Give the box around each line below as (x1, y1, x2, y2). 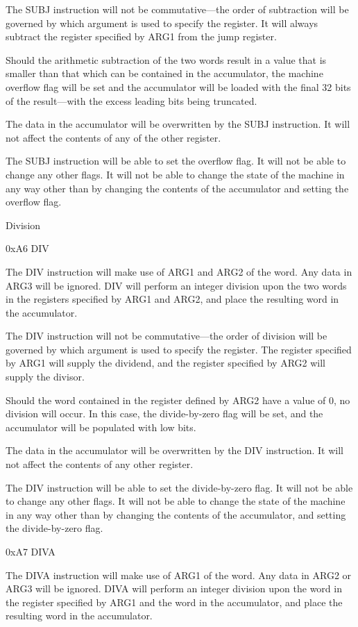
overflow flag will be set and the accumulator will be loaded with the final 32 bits (6, 79, 351, 94)
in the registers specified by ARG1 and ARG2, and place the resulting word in (6, 292, 339, 306)
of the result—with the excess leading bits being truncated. (6, 93, 257, 108)
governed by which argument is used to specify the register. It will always (6, 15, 318, 30)
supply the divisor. (6, 369, 85, 384)
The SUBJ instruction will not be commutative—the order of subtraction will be (6, 2, 349, 16)
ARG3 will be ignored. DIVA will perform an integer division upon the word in (6, 581, 342, 596)
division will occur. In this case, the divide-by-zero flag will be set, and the (6, 406, 323, 421)
